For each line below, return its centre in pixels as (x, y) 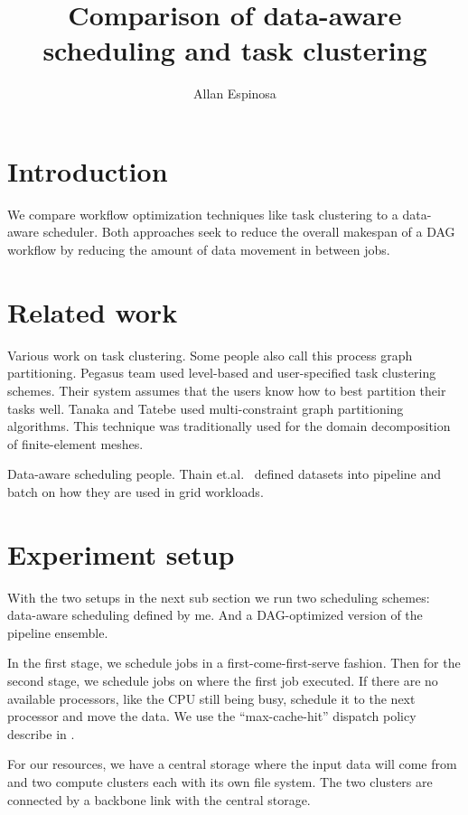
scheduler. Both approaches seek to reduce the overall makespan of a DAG (249, 232)
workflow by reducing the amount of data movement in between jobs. (199, 250)
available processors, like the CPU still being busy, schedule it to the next (211, 698)
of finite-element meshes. (75, 443)
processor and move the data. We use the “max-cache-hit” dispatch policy (212, 716)
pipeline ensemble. (58, 632)
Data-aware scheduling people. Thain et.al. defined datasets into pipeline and (224, 474)
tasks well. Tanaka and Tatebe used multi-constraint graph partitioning (206, 408)
